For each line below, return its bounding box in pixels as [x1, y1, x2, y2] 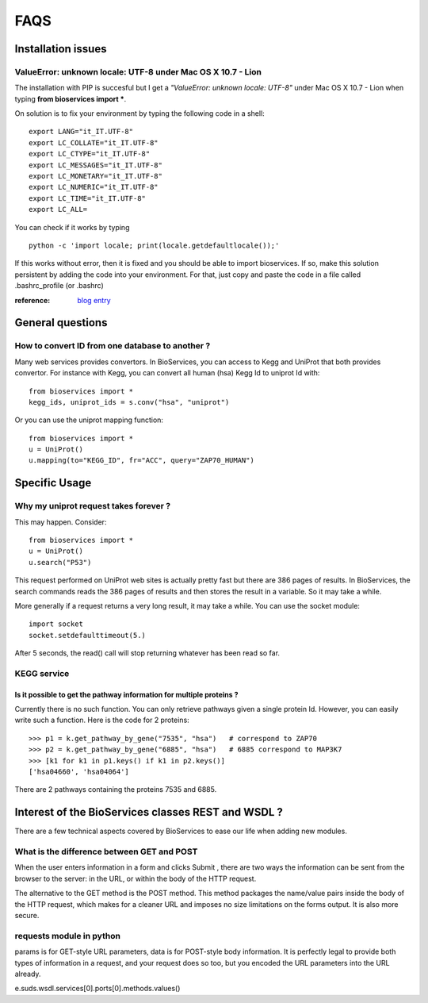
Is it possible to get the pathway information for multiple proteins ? [14, 690, 239, 699]
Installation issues [14, 42, 107, 56]
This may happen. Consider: [14, 517, 107, 527]
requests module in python [14, 930, 120, 941]
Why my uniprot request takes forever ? [14, 501, 170, 512]
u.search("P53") [29, 558, 92, 567]
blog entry [77, 295, 111, 305]
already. [14, 969, 41, 978]
